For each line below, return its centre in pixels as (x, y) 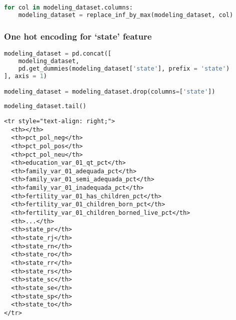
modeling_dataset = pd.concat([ (58, 53)
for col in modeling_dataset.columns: (68, 8)
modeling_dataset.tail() (45, 106)
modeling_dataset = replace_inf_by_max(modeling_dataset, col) (126, 15)
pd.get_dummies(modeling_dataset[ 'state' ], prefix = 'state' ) (124, 68)
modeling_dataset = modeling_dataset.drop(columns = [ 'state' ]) (110, 92)
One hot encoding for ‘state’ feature (78, 36)
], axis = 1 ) (25, 76)
